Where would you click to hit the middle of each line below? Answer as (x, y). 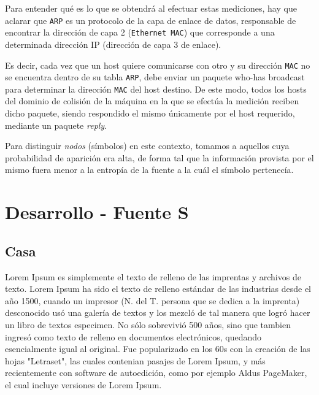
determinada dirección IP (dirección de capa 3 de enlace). (113, 44)
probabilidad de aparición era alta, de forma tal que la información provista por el (159, 157)
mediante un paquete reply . (56, 125)
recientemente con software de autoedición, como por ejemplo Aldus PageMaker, (156, 373)
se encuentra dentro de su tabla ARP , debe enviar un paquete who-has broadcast (155, 77)
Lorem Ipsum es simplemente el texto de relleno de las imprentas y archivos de (153, 276)
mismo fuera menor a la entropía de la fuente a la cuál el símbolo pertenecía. (149, 170)
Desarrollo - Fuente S (97, 212)
